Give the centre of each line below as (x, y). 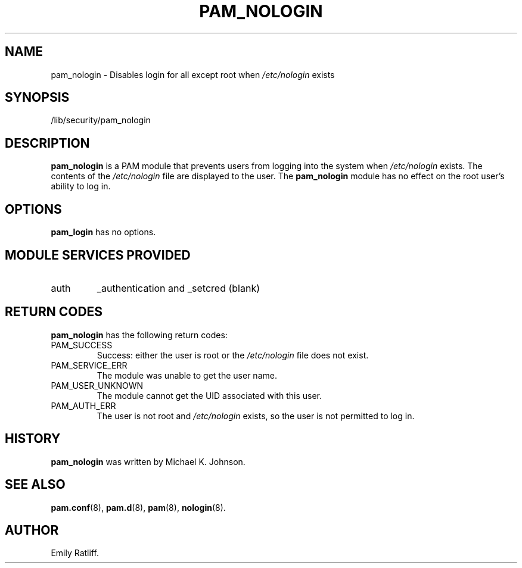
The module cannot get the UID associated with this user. (209, 395)
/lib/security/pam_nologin (101, 120)
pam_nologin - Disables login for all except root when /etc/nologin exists (193, 74)
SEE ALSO (35, 485)
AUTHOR (32, 530)
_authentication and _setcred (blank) (178, 288)
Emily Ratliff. (75, 553)
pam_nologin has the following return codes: (139, 335)
